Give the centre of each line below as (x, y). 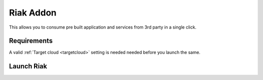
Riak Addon (33, 13)
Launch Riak (28, 66)
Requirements (31, 41)
